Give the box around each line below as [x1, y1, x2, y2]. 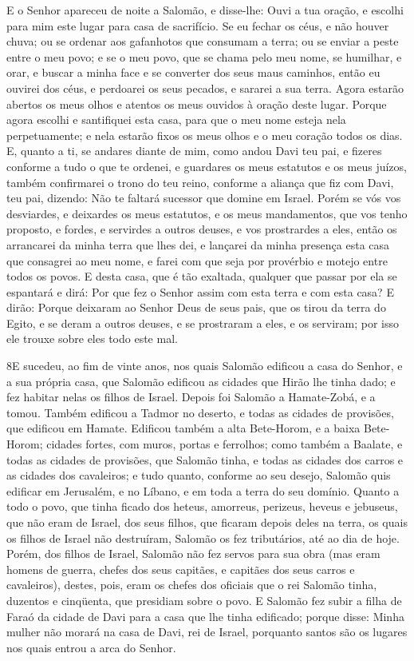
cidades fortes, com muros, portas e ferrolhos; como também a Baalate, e [46, 436, 403, 452]
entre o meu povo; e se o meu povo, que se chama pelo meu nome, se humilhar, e [6, 48, 402, 65]
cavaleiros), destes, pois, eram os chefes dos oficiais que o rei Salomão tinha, [6, 576, 377, 593]
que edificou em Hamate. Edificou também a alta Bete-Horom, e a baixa [6, 420, 361, 436]
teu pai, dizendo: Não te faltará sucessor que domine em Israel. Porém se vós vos [6, 189, 401, 206]
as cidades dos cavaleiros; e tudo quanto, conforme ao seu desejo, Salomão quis [6, 467, 391, 484]
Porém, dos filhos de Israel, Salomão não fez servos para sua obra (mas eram [6, 545, 380, 562]
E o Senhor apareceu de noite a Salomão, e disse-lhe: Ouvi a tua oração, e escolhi [6, 2, 404, 18]
